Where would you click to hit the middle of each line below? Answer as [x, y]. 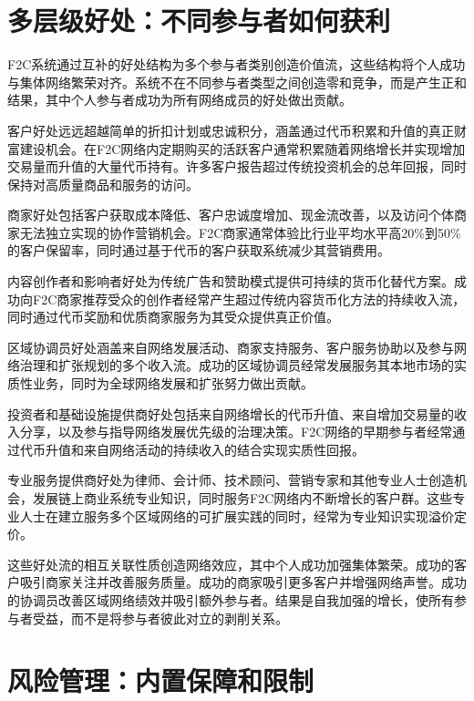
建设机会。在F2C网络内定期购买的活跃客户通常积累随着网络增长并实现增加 [242, 148]
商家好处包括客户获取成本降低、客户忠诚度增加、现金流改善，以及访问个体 [231, 215]
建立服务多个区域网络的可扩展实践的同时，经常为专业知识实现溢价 [256, 515]
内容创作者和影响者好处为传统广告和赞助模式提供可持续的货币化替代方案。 [231, 281]
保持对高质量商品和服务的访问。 [103, 184]
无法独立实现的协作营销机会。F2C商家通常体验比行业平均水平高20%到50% [240, 232]
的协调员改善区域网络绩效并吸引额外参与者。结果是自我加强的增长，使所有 [231, 599]
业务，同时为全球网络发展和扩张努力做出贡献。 [173, 383]
